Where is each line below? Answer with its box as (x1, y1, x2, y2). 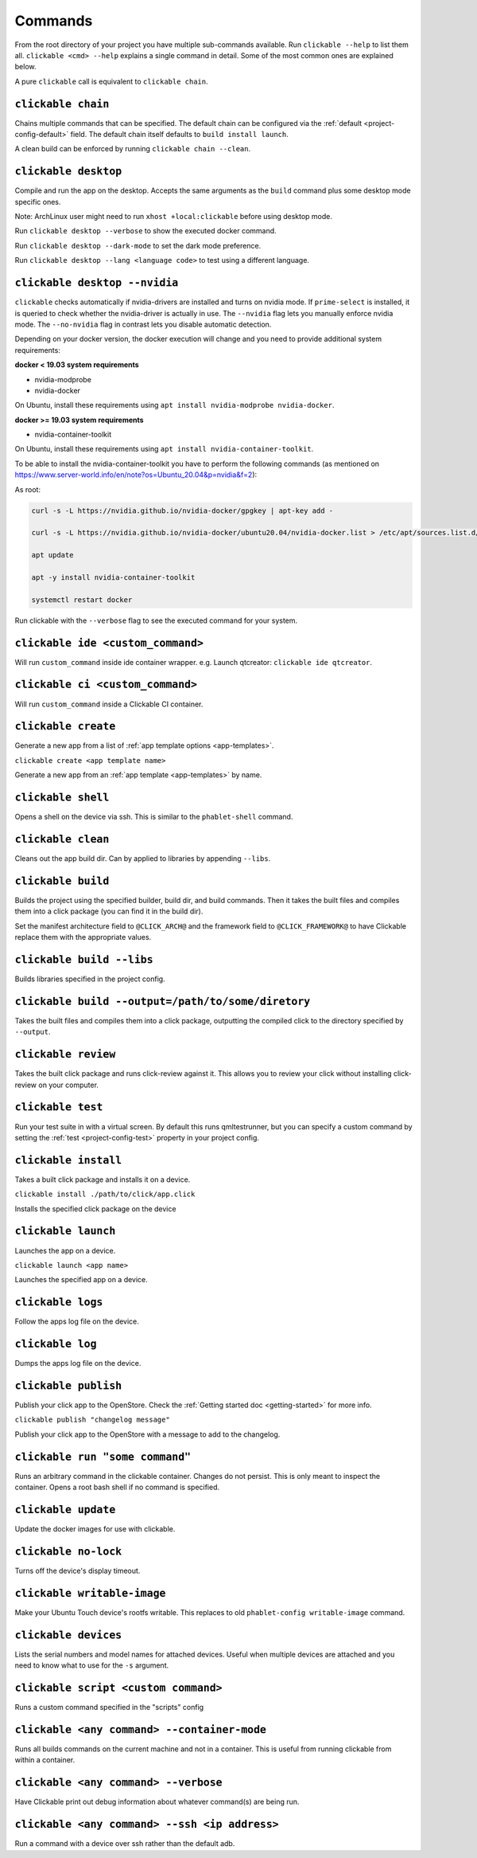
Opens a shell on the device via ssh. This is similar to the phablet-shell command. (14, 812, 293, 822)
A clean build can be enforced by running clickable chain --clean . (14, 144, 250, 154)
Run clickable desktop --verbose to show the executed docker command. (14, 226, 277, 236)
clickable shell (14, 791, 110, 804)
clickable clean (14, 832, 110, 846)
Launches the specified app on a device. (14, 1275, 149, 1285)
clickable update (14, 1503, 116, 1516)
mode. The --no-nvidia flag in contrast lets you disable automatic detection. (14, 319, 272, 329)
